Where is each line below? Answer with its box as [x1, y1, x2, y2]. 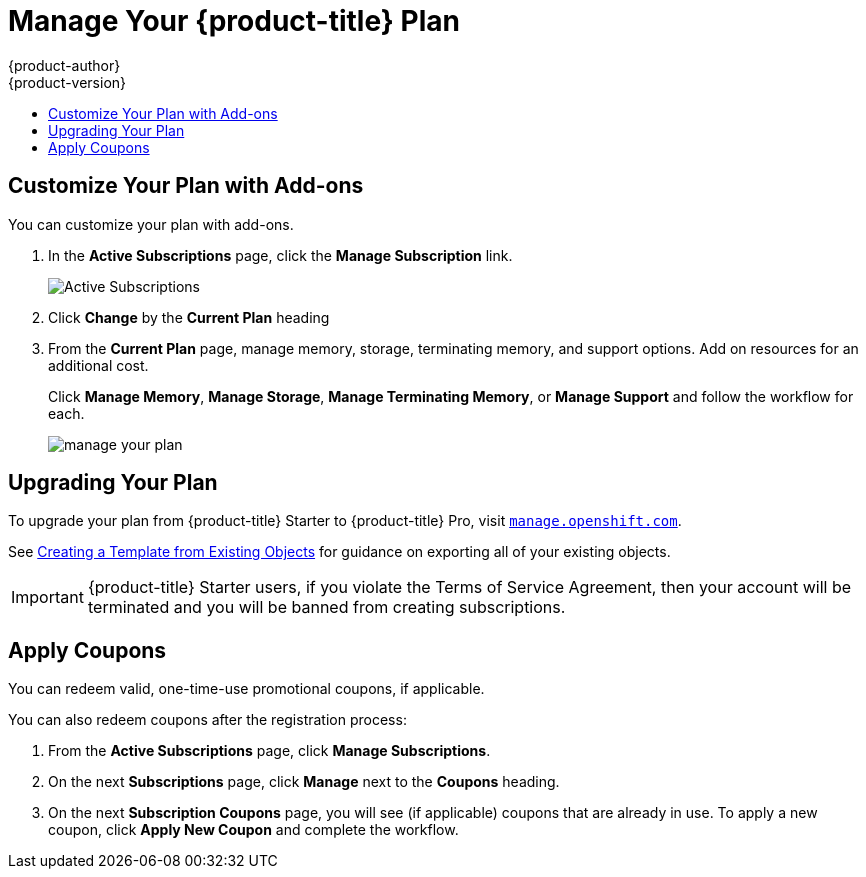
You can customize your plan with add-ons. [8, 215, 294, 233]
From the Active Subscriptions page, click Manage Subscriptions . [48, 742, 491, 760]
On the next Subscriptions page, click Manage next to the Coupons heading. [48, 773, 560, 791]
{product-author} [8, 56, 121, 74]
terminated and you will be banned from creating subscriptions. [87, 597, 566, 618]
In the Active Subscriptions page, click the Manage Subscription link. [48, 246, 513, 264]
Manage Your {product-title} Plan [8, 4, 460, 38]
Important [11, 587, 84, 608]
